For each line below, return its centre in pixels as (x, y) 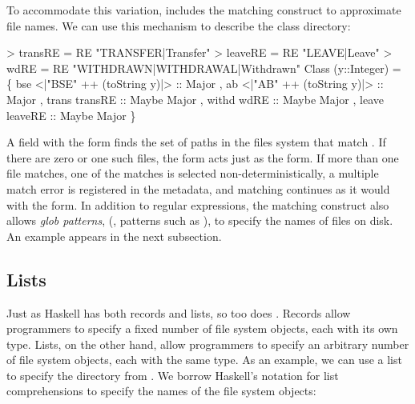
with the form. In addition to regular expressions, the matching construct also (198, 204)
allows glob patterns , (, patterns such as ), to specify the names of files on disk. (200, 220)
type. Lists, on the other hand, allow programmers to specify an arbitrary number (208, 344)
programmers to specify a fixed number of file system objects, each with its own (202, 328)
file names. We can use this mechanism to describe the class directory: (179, 25)
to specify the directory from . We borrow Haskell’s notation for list (173, 375)
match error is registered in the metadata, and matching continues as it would (198, 188)
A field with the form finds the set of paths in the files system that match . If (196, 142)
